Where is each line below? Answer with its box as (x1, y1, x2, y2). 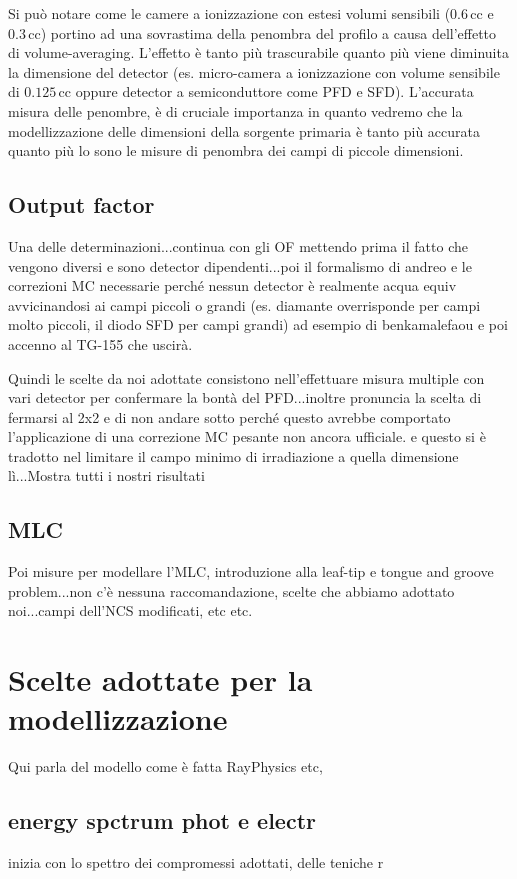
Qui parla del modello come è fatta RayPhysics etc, (8, 756, 323, 777)
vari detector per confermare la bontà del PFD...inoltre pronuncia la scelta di (8, 387, 482, 408)
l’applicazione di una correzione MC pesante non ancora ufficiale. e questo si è (8, 426, 486, 447)
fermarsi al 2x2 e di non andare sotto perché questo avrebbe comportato (8, 406, 451, 427)
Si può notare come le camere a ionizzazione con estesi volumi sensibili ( (8, 3, 451, 23)
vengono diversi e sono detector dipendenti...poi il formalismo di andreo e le (8, 255, 472, 276)
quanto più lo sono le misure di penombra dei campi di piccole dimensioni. (8, 140, 464, 161)
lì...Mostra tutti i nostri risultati (8, 465, 205, 486)
